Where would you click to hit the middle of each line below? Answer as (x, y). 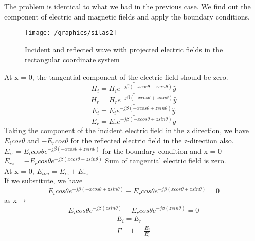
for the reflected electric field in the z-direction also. (152, 140)
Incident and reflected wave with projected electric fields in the (124, 49)
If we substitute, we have (43, 181)
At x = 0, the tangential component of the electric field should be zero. (116, 77)
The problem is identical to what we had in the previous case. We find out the (128, 6)
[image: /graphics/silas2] (71, 33)
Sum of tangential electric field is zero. (166, 161)
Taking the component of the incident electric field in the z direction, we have (127, 130)
